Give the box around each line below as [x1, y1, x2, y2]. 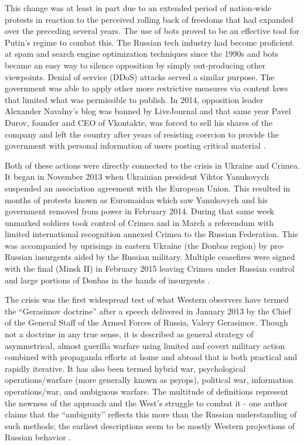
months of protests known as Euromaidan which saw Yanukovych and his [5, 193, 268, 206]
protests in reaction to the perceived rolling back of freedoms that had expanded [5, 13, 293, 25]
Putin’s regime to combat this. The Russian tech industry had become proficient [5, 36, 293, 48]
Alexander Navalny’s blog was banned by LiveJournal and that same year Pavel [5, 105, 291, 117]
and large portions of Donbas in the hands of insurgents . [5, 273, 210, 286]
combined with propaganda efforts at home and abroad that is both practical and [5, 351, 298, 363]
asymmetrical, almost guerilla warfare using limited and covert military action [5, 339, 285, 351]
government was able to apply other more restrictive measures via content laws [5, 82, 288, 94]
